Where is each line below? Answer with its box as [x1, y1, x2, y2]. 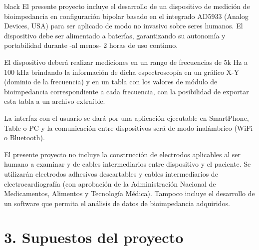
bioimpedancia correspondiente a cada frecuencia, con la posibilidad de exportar [4, 86, 249, 96]
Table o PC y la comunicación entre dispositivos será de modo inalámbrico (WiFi [4, 122, 253, 133]
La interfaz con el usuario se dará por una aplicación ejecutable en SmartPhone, [4, 112, 249, 123]
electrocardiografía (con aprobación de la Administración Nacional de [4, 178, 216, 189]
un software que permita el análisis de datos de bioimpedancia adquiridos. [4, 198, 230, 208]
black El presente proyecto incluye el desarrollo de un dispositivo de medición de [4, 1, 250, 11]
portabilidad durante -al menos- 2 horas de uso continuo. [4, 40, 178, 50]
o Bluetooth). [4, 132, 45, 143]
